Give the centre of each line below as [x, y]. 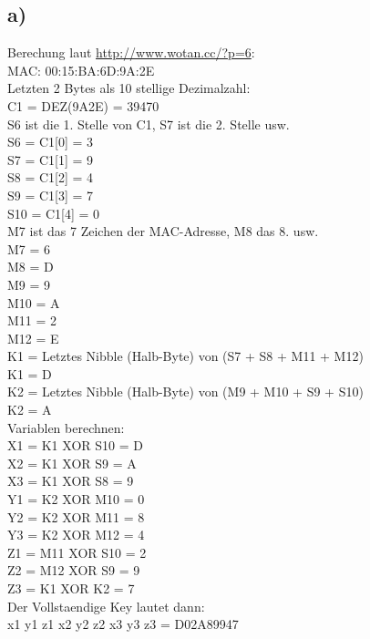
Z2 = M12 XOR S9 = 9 [74, 570]
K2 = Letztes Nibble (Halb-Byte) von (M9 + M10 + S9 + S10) [185, 392]
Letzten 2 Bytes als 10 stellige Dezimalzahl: [129, 88]
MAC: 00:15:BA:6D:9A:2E [81, 70]
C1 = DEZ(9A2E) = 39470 [83, 105]
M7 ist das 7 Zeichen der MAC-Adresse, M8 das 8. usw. [163, 231]
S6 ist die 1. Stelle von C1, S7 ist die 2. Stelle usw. [149, 124]
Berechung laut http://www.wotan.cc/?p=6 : [131, 52]
